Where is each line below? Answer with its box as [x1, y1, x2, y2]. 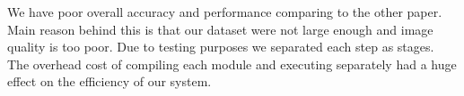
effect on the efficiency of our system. [7, 72, 212, 91]
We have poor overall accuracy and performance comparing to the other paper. [7, 3, 442, 20]
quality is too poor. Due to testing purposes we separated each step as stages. [7, 37, 434, 56]
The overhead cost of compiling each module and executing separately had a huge [7, 54, 457, 73]
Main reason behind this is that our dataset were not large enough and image [7, 20, 433, 38]
